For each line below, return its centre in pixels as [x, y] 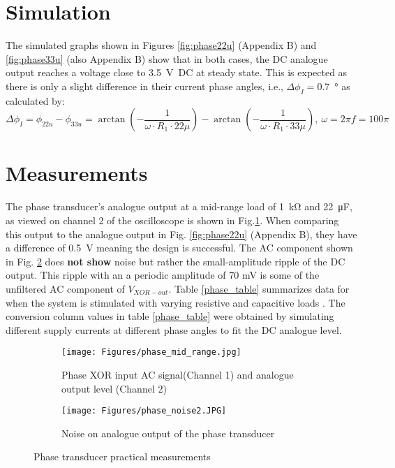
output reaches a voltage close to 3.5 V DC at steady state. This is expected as [177, 72]
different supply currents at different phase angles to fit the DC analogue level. [174, 329]
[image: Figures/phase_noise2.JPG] [144, 411]
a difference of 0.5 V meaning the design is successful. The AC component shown [179, 248]
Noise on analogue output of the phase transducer [168, 433]
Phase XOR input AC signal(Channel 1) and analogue [178, 375]
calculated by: [35, 100]
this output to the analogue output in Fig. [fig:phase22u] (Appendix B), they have [181, 234]
